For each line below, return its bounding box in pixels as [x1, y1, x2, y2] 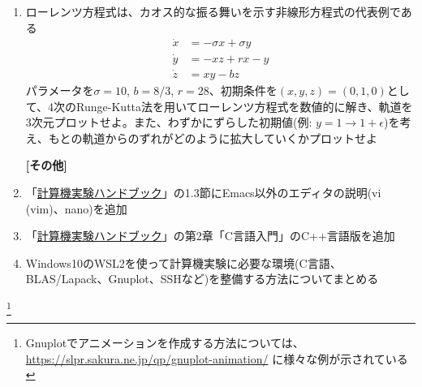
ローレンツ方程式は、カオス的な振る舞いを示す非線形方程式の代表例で [25, 3, 401, 19]
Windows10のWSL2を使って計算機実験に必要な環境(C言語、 [25, 254, 342, 271]
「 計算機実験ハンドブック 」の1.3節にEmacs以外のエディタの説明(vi [25, 183, 381, 200]
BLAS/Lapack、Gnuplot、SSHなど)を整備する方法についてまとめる [25, 270, 379, 287]
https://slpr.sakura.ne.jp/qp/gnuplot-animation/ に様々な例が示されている [25, 350, 408, 367]
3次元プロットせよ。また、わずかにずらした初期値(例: [25, 114, 312, 131]
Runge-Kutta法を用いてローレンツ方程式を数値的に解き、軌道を [76, 97, 413, 114]
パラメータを [25, 81, 94, 98]
